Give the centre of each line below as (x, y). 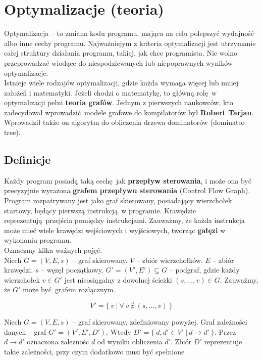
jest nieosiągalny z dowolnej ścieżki (118, 279)
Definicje (28, 160)
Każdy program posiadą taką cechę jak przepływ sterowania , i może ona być (128, 180)
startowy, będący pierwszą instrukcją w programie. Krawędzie (100, 210)
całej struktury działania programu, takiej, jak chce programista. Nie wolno (121, 53)
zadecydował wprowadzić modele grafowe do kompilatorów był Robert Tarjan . (129, 112)
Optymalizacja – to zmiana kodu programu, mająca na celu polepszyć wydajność (129, 33)
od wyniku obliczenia (130, 342)
